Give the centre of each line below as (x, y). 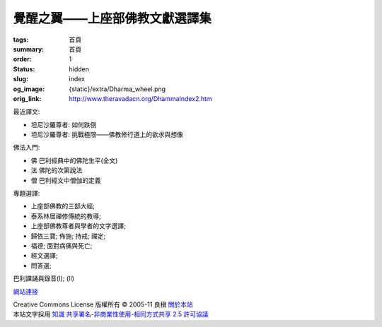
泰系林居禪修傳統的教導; (66, 216)
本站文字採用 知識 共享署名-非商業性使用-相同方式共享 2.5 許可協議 (111, 314)
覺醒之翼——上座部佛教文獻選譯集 (112, 18)
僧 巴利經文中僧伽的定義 (66, 180)
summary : (29, 49)
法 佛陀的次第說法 (57, 170)
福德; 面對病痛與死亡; (62, 245)
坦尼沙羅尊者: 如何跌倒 (64, 124)
